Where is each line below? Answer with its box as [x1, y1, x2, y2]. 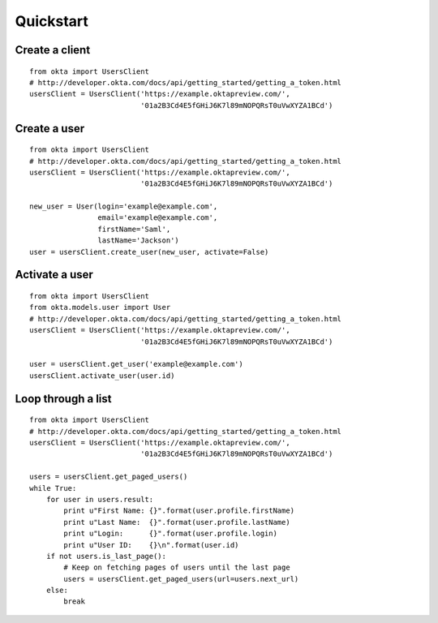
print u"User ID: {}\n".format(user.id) [63, 540, 239, 549]
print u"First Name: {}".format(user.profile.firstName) [63, 506, 295, 515]
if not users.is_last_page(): [45, 552, 166, 561]
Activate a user [15, 268, 93, 281]
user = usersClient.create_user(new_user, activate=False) [29, 247, 269, 256]
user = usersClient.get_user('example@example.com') [29, 359, 243, 369]
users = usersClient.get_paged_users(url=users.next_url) [63, 574, 299, 583]
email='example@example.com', [97, 213, 218, 222]
